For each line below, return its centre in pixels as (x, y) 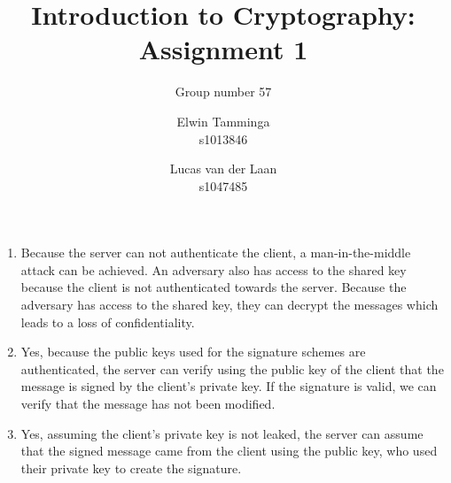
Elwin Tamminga (223, 121)
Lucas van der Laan (223, 169)
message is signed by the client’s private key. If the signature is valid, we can (229, 386)
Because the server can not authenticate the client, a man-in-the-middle (216, 253)
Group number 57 (223, 92)
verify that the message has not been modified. (148, 404)
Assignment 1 (223, 49)
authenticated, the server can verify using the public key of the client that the (232, 368)
